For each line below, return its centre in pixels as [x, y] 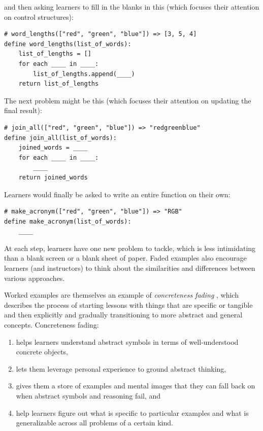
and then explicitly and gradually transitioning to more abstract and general [123, 315]
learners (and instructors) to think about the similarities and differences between [130, 268]
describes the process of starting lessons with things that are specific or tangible [128, 304]
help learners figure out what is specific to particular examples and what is [132, 412]
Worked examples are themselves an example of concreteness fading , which [121, 295]
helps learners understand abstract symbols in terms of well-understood [127, 342]
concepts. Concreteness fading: [52, 325]
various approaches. [35, 278]
